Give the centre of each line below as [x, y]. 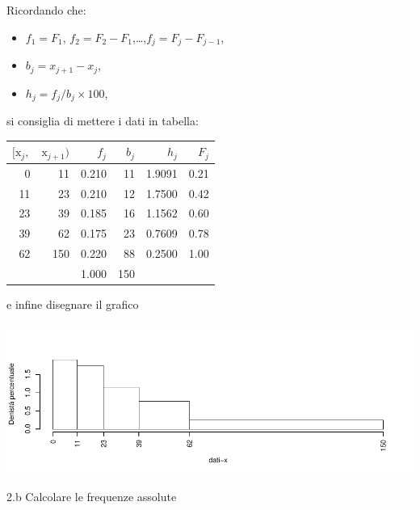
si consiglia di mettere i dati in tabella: [103, 120]
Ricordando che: [46, 10]
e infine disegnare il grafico [73, 304]
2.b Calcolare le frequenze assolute [92, 496]
